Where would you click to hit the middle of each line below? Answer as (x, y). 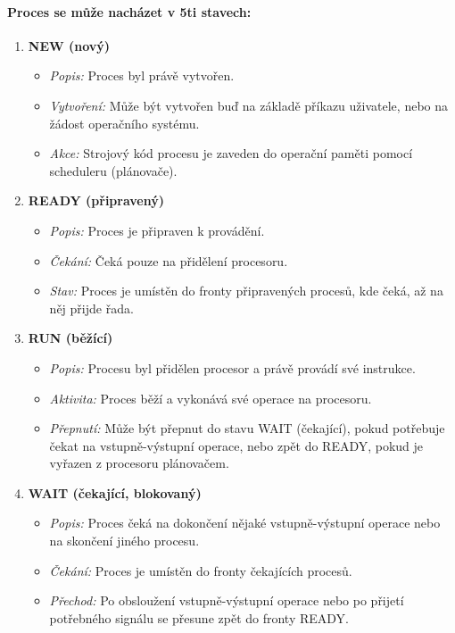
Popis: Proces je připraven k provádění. (157, 230)
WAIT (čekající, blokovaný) (115, 492)
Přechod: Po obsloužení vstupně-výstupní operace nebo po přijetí (227, 600)
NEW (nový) (69, 45)
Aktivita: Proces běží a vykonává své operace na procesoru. (211, 398)
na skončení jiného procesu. (124, 541)
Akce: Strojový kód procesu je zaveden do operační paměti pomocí (231, 153)
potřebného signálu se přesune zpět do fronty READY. (199, 617)
